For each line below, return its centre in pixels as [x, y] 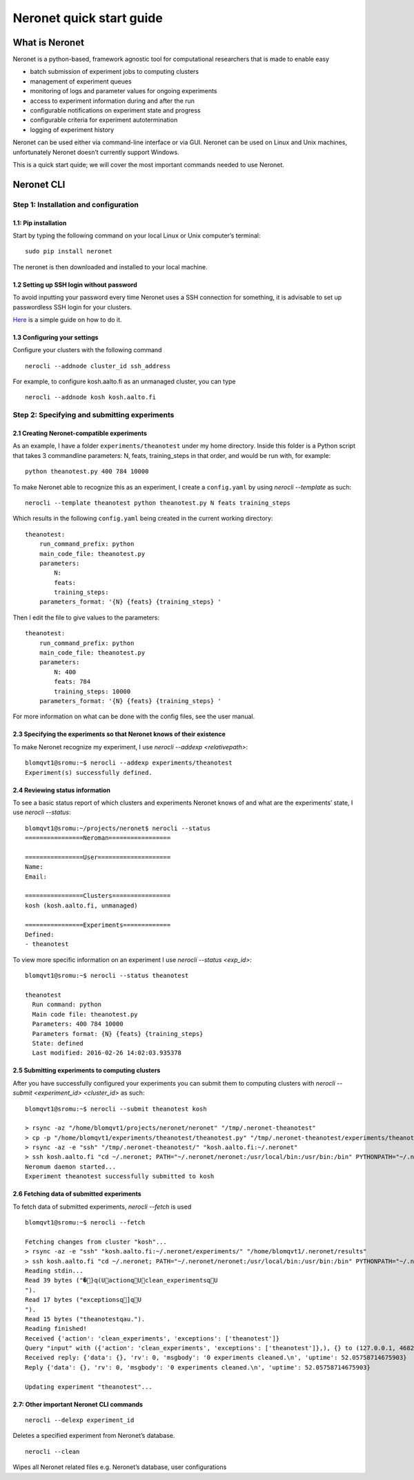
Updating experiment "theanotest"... [89, 1387]
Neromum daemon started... [71, 1166]
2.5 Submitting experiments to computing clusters [87, 1070]
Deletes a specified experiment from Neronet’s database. [94, 1436]
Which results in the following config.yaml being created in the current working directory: [143, 519]
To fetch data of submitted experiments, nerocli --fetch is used [102, 1207]
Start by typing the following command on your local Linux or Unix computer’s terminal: [137, 236]
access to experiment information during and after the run [112, 101]
